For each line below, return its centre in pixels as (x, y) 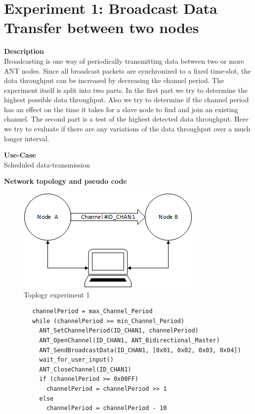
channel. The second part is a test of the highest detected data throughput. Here (126, 119)
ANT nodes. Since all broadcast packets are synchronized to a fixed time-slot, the (127, 70)
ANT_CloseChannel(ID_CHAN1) (85, 369)
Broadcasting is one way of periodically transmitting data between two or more (124, 61)
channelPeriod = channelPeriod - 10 (106, 408)
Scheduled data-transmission (47, 164)
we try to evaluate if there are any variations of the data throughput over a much (127, 129)
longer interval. (27, 138)
